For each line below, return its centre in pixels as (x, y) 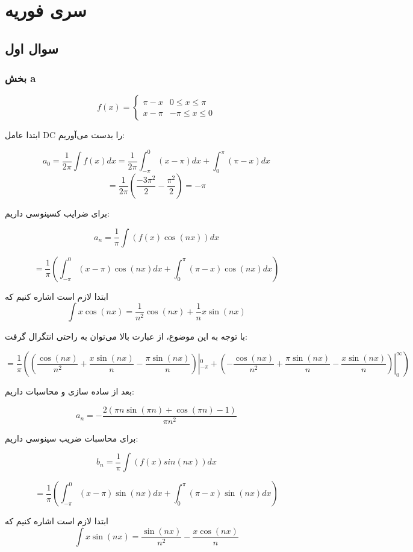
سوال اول (32, 48)
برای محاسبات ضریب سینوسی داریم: (72, 438)
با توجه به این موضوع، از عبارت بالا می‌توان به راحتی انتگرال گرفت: (126, 336)
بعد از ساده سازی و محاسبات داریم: (70, 391)
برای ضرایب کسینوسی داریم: (57, 213)
